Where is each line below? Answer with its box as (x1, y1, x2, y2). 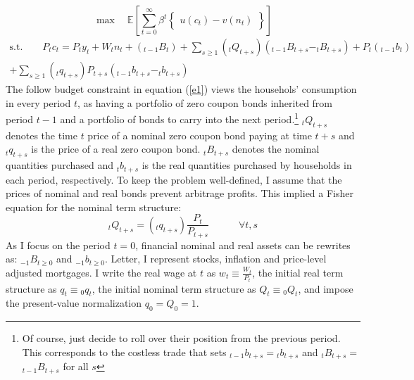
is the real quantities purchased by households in (142, 158, 352, 172)
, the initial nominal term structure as (92, 281, 256, 296)
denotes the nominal (232, 141, 320, 156)
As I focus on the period (6, 237, 111, 252)
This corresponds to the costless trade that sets (22, 344, 227, 359)
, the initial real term (252, 265, 344, 280)
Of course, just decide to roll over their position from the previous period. (22, 331, 341, 346)
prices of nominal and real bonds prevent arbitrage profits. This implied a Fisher (6, 186, 354, 201)
